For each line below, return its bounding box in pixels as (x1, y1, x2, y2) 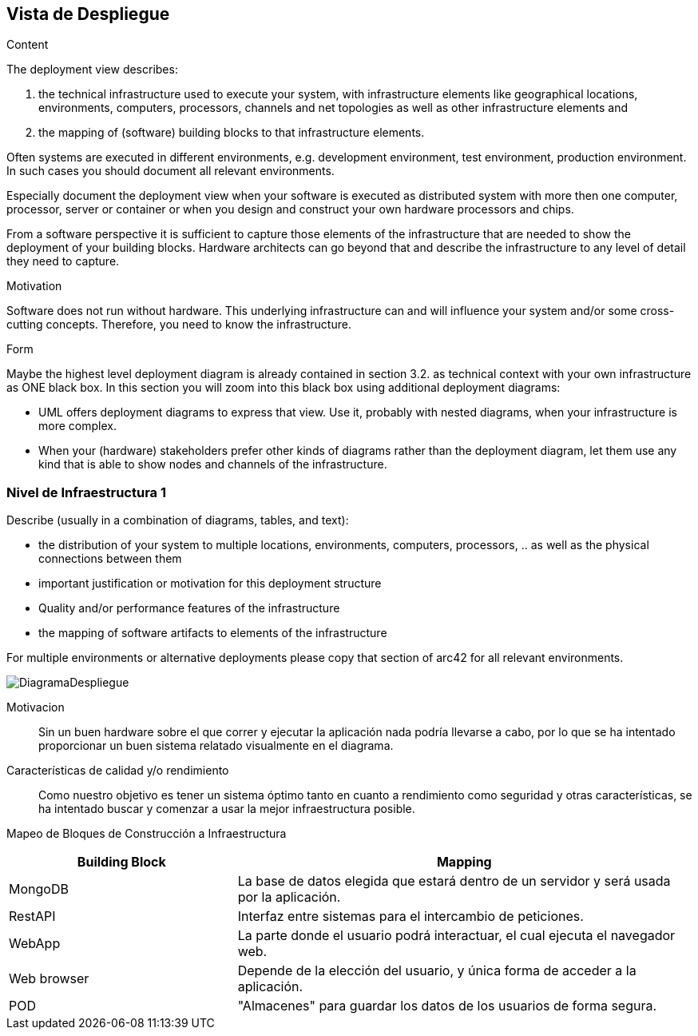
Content (6, 38, 49, 52)
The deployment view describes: (6, 62, 178, 77)
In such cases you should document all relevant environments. (6, 164, 335, 178)
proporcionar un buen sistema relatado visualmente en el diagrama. (38, 739, 394, 753)
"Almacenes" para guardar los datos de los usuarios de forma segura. (237, 998, 657, 1014)
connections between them (38, 552, 182, 566)
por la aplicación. (237, 889, 341, 906)
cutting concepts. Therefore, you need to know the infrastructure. (6, 317, 351, 332)
